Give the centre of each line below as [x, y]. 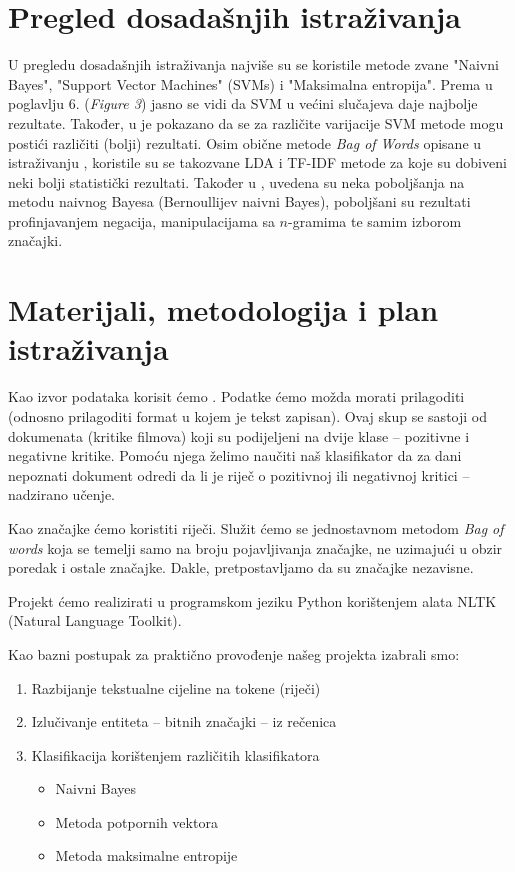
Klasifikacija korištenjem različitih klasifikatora [175, 754]
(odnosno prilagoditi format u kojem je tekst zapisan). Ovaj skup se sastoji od [247, 415]
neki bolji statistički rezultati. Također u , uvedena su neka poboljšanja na [236, 181]
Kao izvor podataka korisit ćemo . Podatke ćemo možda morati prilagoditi [236, 396]
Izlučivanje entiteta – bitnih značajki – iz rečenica [184, 721]
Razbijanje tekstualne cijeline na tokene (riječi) [176, 687]
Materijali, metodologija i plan [223, 309]
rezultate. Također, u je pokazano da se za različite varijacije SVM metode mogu [256, 122]
